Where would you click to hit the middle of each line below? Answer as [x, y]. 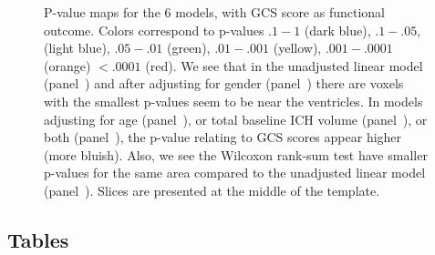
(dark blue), [337, 30]
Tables [38, 239]
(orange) [67, 65]
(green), [189, 48]
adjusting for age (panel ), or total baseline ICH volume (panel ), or [236, 119]
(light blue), [77, 48]
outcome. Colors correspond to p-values [154, 30]
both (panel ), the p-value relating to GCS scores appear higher [223, 137]
